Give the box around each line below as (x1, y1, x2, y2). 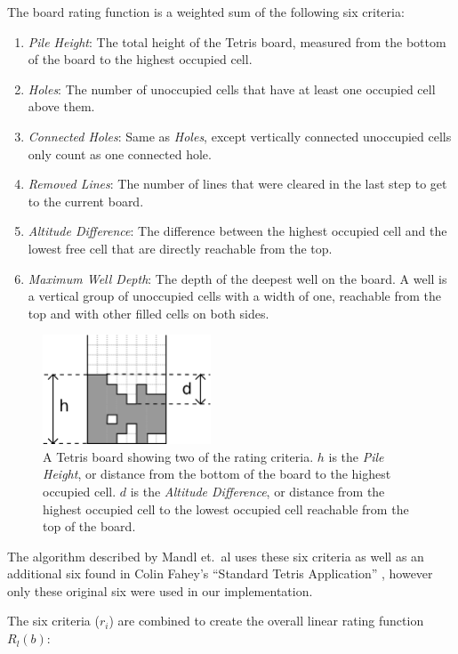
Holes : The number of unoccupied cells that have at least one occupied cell (28, 79, 436, 98)
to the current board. (28, 191, 144, 210)
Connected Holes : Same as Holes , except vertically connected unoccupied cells (28, 126, 452, 145)
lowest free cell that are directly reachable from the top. (28, 238, 333, 257)
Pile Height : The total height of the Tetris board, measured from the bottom (28, 32, 446, 51)
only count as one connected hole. (28, 144, 212, 163)
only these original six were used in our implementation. (7, 581, 313, 600)
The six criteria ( (7, 611, 100, 630)
